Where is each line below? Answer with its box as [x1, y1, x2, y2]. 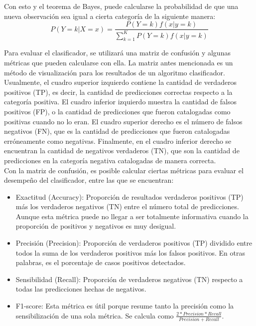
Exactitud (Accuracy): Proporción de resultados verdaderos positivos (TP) [15, 191, 244, 202]
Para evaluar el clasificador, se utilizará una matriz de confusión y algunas [4, 47, 231, 58]
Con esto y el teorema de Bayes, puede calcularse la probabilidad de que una [4, 1, 239, 11]
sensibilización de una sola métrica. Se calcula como [15, 310, 174, 321]
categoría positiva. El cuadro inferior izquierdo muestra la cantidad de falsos [4, 96, 237, 107]
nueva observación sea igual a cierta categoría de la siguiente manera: [4, 10, 216, 21]
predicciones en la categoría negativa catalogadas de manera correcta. [4, 155, 216, 165]
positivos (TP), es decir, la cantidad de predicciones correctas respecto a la [4, 86, 233, 97]
